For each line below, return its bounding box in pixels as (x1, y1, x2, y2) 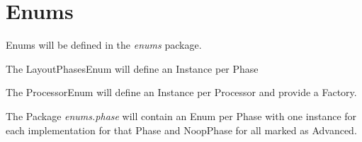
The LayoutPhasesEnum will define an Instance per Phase (6, 61, 259, 76)
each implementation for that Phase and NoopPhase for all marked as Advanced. (6, 122, 357, 137)
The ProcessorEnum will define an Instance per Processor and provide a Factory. (6, 85, 357, 100)
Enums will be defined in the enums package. (6, 37, 202, 52)
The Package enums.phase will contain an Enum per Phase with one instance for (6, 108, 357, 123)
